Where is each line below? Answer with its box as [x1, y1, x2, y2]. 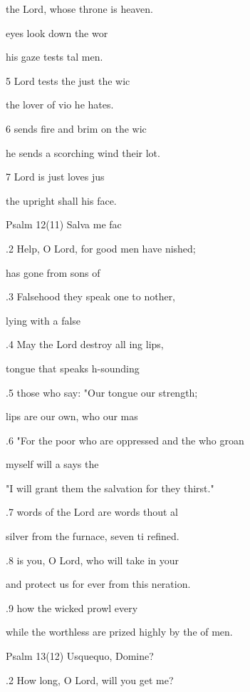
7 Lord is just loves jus [6, 169, 105, 184]
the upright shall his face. [6, 193, 117, 208]
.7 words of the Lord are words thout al [6, 504, 179, 519]
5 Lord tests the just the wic [6, 73, 130, 88]
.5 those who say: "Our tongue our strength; [6, 385, 198, 400]
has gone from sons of [6, 265, 100, 280]
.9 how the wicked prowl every [6, 600, 138, 615]
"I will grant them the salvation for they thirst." [6, 480, 214, 495]
